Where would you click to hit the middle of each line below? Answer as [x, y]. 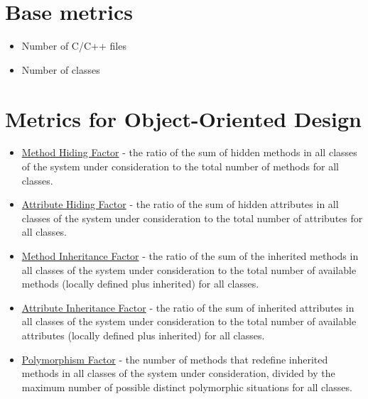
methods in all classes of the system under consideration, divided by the [178, 373]
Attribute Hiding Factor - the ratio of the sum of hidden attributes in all [180, 204]
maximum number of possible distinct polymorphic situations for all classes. [187, 387]
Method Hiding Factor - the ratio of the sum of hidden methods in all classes [189, 152]
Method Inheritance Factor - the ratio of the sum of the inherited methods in [190, 256]
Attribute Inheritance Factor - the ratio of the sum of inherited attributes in [188, 307]
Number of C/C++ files [74, 46]
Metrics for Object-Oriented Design [183, 118]
